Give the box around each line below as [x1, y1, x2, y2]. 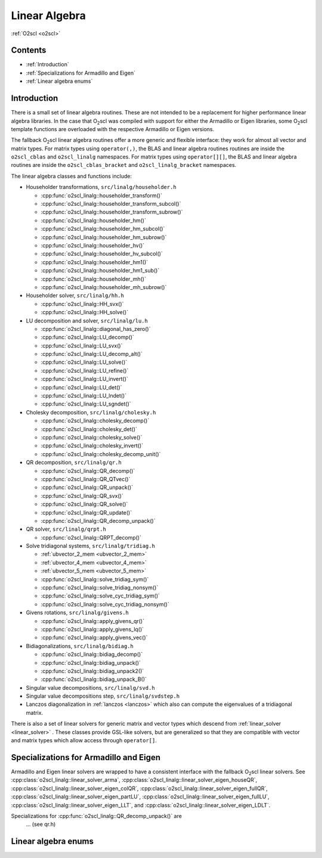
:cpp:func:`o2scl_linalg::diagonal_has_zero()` [41, 325, 151, 332]
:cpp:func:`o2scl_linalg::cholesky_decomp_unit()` [41, 450, 161, 457]
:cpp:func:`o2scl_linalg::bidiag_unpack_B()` [41, 676, 147, 683]
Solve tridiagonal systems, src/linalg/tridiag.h [26, 543, 155, 550]
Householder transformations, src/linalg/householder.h [26, 184, 177, 191]
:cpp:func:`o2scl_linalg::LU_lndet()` [41, 392, 127, 399]
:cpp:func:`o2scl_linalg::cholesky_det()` [41, 425, 137, 432]
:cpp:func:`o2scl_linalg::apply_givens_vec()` [41, 634, 148, 641]
